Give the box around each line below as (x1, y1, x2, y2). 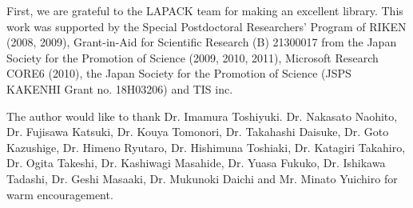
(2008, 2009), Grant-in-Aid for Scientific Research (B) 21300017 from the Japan (6, 34, 397, 50)
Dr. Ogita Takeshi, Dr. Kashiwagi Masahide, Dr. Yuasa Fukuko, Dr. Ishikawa (6, 154, 386, 171)
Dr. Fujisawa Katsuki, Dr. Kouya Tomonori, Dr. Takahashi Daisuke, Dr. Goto (6, 123, 389, 140)
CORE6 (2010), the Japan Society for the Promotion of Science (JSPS (6, 65, 351, 82)
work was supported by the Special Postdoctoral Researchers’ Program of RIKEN (6, 18, 407, 34)
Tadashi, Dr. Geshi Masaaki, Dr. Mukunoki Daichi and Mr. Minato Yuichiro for (6, 170, 398, 186)
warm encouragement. (6, 186, 113, 202)
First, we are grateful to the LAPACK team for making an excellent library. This (6, 2, 403, 18)
